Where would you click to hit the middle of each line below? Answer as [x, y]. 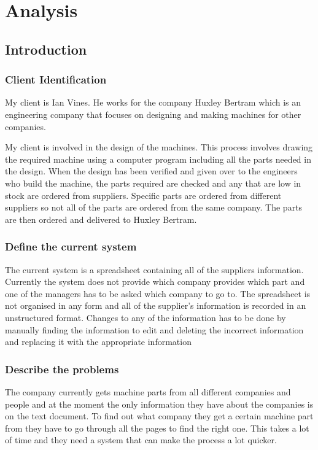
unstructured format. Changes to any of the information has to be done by [145, 317]
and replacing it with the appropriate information [98, 342]
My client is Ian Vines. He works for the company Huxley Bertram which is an [153, 102]
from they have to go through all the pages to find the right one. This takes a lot [157, 428]
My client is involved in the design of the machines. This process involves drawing [159, 147]
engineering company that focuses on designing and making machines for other [153, 114]
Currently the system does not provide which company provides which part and [155, 281]
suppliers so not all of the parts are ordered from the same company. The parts [154, 207]
